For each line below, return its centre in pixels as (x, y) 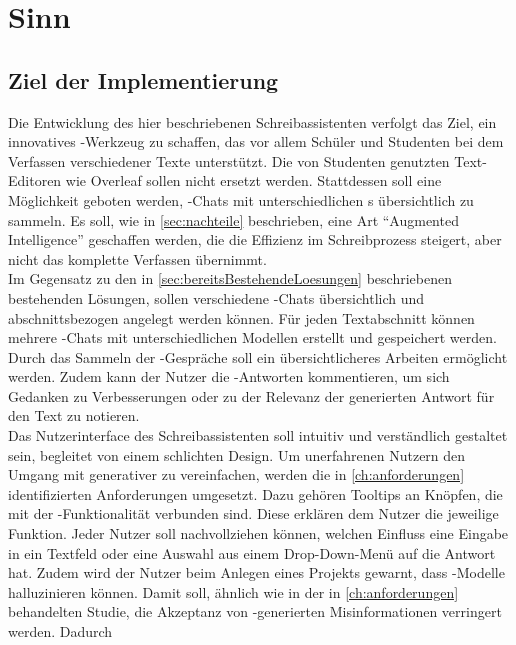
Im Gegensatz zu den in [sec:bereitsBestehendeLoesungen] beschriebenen (230, 278)
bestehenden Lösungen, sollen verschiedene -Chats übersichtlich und (216, 297)
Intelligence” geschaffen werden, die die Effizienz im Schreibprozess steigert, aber (255, 239)
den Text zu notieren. (74, 415)
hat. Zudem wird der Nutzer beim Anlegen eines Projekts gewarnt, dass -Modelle (256, 572)
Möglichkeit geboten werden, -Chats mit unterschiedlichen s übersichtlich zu (241, 199)
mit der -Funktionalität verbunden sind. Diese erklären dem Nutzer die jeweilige (253, 513)
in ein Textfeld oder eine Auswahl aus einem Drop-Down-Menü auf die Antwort (252, 552)
